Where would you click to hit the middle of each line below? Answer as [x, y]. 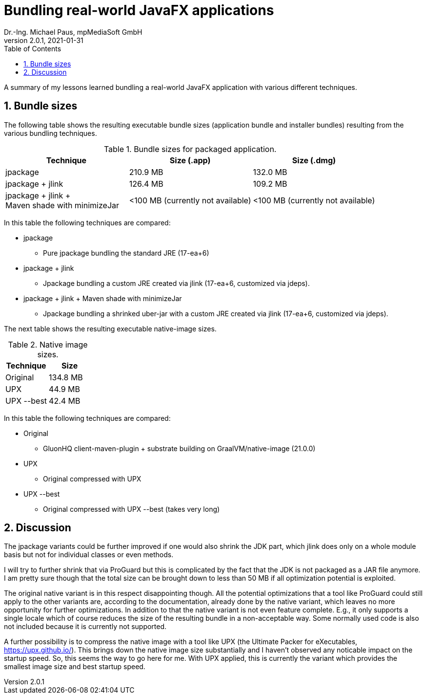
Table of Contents [33, 48]
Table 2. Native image [48, 344]
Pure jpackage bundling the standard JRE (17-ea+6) [126, 253]
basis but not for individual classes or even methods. [89, 555]
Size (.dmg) [314, 160]
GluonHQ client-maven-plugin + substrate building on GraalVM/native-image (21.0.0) [179, 448]
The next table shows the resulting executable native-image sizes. [110, 328]
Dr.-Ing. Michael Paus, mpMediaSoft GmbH [73, 32]
